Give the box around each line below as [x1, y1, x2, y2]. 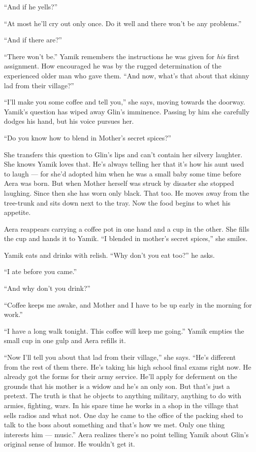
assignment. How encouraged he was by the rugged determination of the [4, 61, 222, 71]
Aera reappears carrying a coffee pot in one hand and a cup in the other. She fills [4, 223, 250, 234]
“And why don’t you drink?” [4, 283, 91, 293]
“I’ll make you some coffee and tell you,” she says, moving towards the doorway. [4, 97, 245, 107]
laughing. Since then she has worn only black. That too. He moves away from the [4, 187, 250, 198]
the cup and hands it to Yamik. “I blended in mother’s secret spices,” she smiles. [4, 233, 248, 243]
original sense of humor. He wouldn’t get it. [4, 439, 135, 449]
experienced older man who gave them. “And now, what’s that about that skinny [4, 70, 250, 80]
